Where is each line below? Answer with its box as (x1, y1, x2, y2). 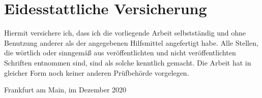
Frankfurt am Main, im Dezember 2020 (4, 84, 127, 95)
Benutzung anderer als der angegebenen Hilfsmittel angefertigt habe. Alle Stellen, (4, 37, 258, 48)
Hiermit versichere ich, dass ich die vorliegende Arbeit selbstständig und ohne (4, 27, 246, 38)
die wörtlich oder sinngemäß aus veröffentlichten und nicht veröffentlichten (4, 47, 236, 58)
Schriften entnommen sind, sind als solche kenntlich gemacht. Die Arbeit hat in (4, 57, 251, 68)
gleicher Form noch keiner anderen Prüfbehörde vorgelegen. (4, 67, 189, 78)
